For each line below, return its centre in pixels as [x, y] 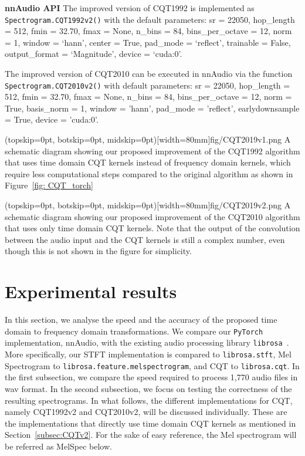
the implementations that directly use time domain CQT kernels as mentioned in [150, 423]
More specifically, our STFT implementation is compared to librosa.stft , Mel [148, 354]
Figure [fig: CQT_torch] [49, 185]
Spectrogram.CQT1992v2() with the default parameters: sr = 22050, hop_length [150, 19]
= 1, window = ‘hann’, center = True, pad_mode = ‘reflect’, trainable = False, [148, 42]
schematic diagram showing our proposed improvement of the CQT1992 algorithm [152, 151]
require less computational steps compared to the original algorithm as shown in [149, 173]
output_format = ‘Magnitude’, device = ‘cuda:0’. [94, 54]
